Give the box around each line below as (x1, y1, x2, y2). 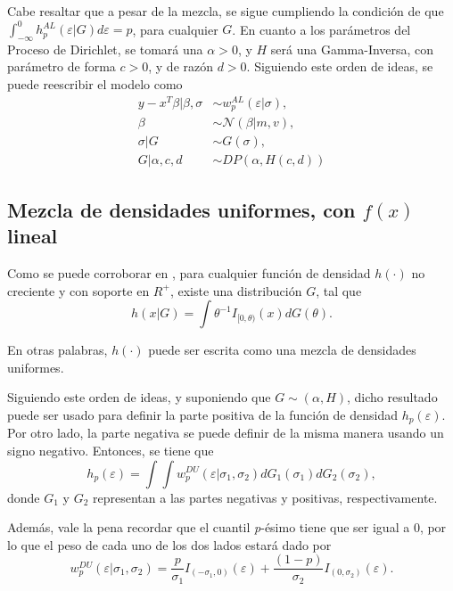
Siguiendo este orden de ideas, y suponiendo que (7, 388, 271, 406)
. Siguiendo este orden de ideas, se (246, 57, 433, 76)
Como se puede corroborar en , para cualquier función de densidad (7, 263, 371, 282)
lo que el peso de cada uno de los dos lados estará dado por (7, 535, 332, 554)
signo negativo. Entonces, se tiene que (7, 440, 214, 459)
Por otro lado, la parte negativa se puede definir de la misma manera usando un (7, 423, 444, 442)
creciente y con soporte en (7, 281, 150, 300)
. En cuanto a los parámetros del (232, 20, 411, 38)
